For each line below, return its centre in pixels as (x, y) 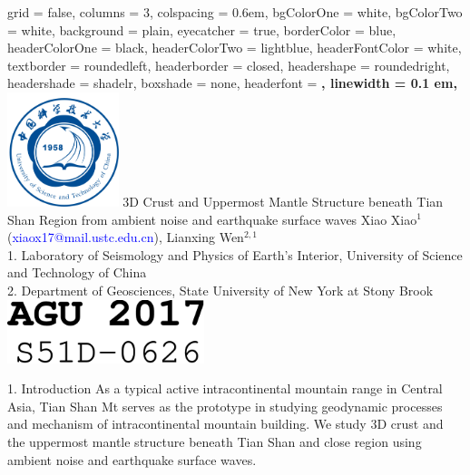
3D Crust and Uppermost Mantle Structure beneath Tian (283, 201)
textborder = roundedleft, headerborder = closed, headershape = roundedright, (229, 65)
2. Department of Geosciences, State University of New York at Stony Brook (220, 290)
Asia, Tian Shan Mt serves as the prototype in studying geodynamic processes (225, 406)
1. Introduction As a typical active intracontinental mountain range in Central (225, 388)
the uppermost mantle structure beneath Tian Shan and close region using (215, 441)
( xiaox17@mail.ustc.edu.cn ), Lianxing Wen (126, 237)
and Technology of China (77, 272)
